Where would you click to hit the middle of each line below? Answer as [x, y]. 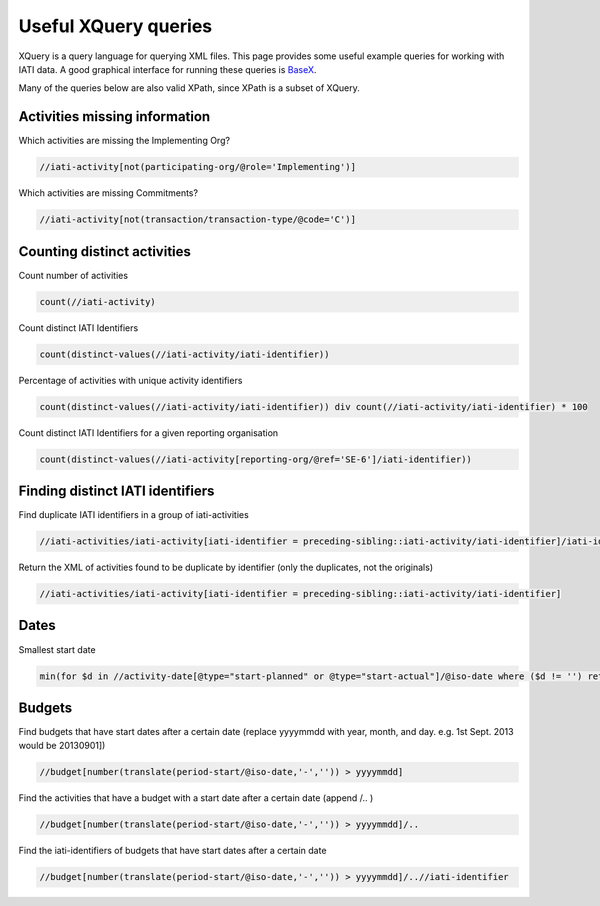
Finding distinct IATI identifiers [116, 490]
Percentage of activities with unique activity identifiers [130, 380]
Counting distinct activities [105, 251]
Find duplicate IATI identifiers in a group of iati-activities [133, 515]
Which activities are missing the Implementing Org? [124, 141]
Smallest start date [57, 649]
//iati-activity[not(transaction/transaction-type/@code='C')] [198, 219]
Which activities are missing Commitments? [108, 193]
